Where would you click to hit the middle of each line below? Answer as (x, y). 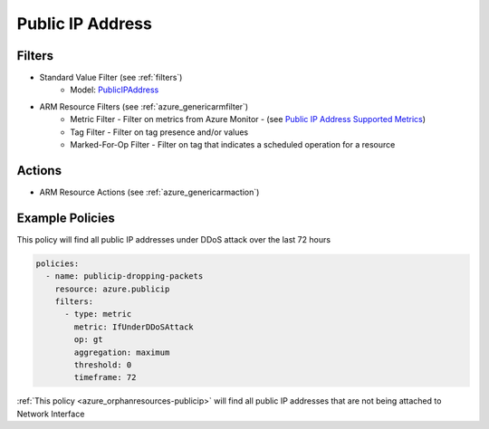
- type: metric (98, 314)
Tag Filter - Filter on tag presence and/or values (159, 132)
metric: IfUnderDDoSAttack (134, 327)
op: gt (88, 340)
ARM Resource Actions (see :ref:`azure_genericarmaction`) (149, 192)
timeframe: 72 (105, 377)
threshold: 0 (103, 365)
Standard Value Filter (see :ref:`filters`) (111, 78)
